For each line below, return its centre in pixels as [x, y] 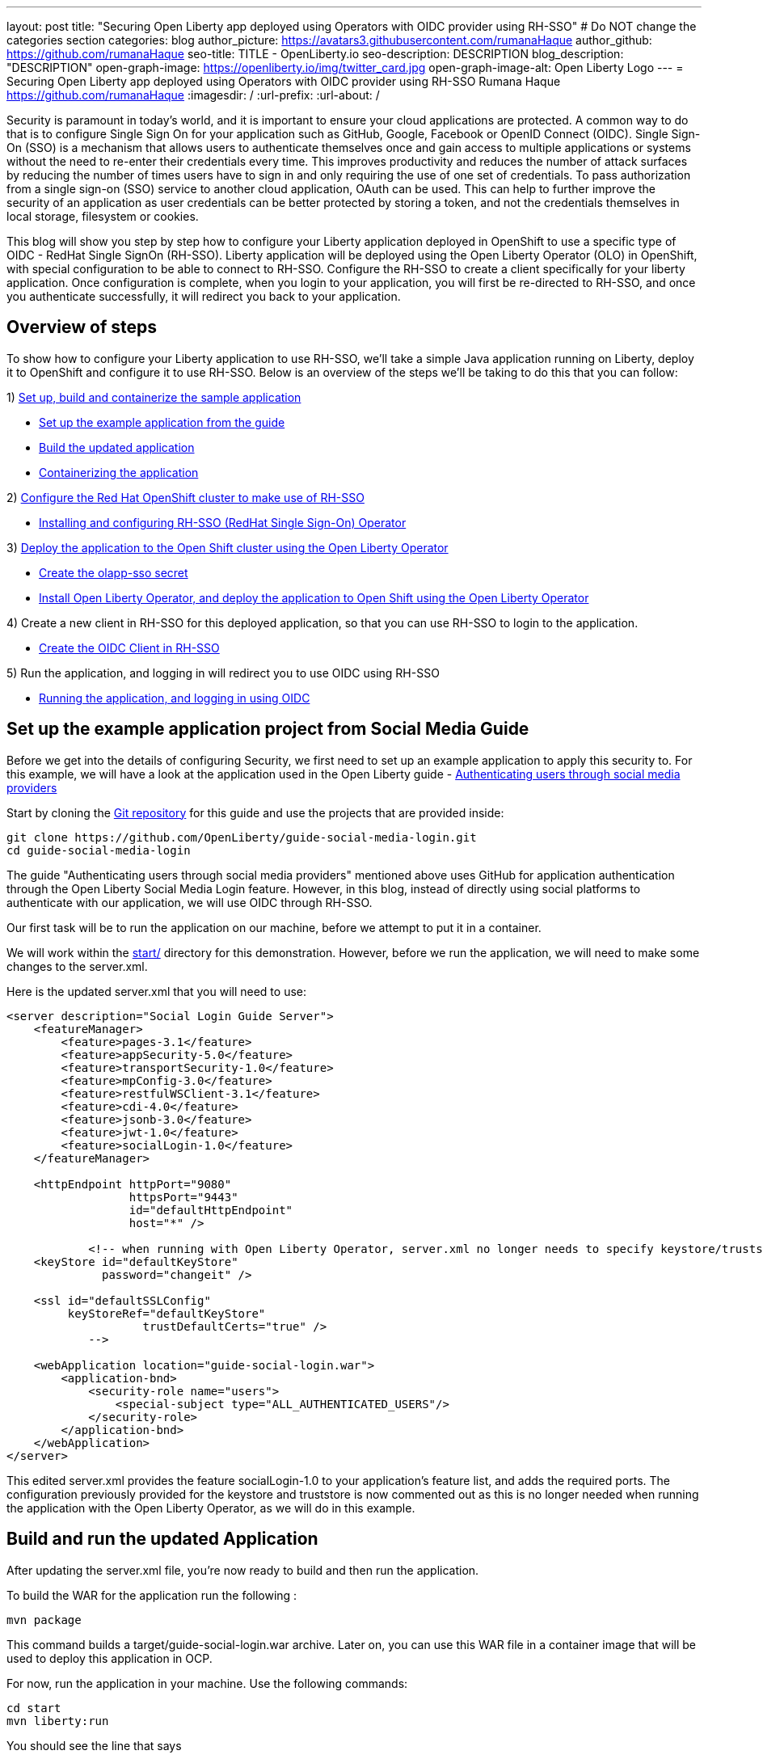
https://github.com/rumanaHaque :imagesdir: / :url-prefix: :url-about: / [193, 95]
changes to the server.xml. [77, 966]
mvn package [44, 1620]
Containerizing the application [119, 472]
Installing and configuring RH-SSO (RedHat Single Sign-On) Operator [223, 522]
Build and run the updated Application [162, 1539]
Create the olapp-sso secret [114, 572]
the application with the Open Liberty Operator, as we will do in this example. [211, 1508]
